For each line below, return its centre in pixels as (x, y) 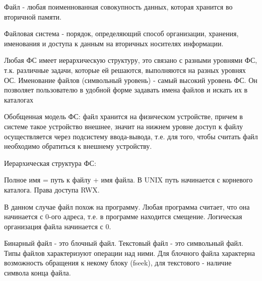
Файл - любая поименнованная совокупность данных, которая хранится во (118, 7)
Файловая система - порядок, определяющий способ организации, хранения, (121, 33)
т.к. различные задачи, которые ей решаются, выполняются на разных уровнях (125, 70)
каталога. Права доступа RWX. (52, 189)
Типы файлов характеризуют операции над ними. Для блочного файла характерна (129, 253)
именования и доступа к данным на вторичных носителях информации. (114, 43)
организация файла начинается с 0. (58, 226)
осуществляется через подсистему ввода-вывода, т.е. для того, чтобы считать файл (131, 136)
